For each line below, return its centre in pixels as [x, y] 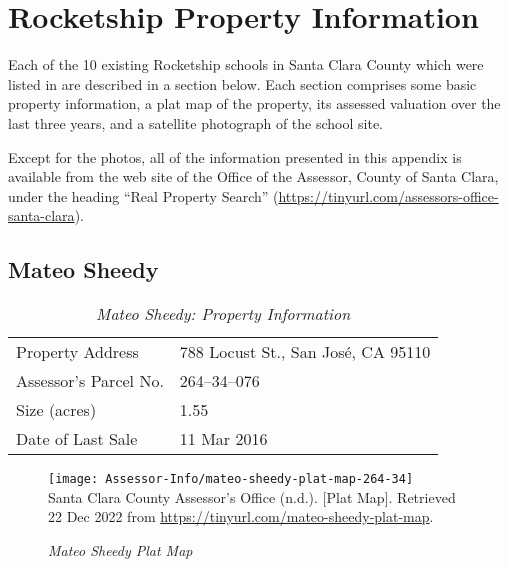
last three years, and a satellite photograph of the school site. [195, 122]
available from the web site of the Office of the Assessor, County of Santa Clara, [253, 176]
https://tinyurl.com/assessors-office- [388, 195]
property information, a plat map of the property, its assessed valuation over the [254, 103]
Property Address [77, 352]
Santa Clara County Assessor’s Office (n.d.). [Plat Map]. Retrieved [252, 496]
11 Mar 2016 [223, 439]
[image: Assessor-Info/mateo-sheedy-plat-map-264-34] [231, 479]
